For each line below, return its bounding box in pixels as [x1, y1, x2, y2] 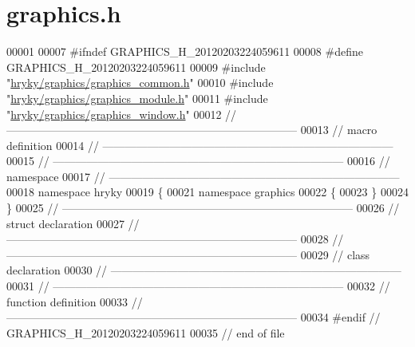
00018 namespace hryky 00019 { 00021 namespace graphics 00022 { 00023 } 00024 [6, 183, 409, 200]
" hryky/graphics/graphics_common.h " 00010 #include [6, 74, 274, 91]
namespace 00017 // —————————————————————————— [6, 168, 400, 184]
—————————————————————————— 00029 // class [6, 246, 370, 262]
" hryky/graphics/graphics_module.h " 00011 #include [6, 89, 268, 106]
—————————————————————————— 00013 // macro [6, 121, 377, 138]
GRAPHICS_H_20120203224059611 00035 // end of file [6, 324, 285, 341]
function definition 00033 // [6, 293, 143, 310]
